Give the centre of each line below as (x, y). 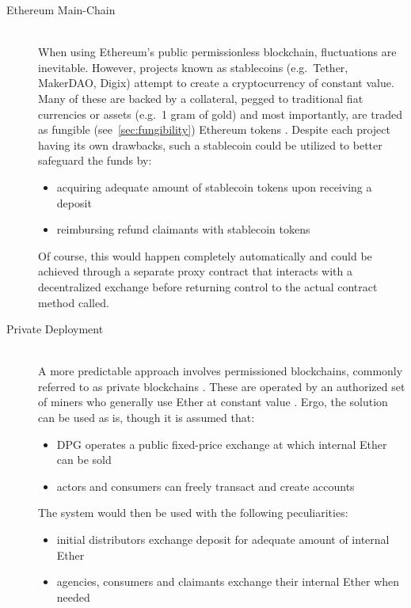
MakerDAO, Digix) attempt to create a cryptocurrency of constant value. (216, 83)
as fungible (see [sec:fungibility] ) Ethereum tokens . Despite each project (214, 129)
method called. (74, 302)
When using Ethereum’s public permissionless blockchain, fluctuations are (217, 52)
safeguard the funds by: (95, 160)
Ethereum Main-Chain (61, 9)
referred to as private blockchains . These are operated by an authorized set (222, 386)
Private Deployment (55, 329)
